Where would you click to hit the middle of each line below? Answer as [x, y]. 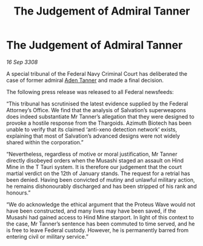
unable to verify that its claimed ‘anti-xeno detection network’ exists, [92, 129]
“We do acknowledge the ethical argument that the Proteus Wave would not [101, 204]
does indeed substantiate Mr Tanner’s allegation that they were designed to [101, 116]
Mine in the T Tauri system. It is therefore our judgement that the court [94, 167]
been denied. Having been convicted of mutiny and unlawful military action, [101, 179]
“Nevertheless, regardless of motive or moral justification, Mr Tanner [92, 154]
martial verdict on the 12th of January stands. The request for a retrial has [98, 173]
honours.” [18, 193]
